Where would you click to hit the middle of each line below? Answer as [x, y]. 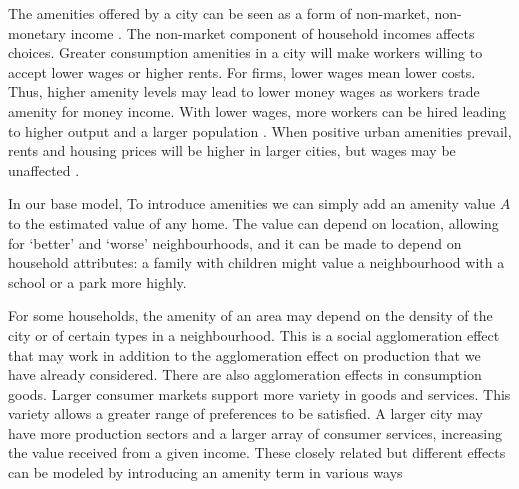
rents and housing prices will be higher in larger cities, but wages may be [232, 150]
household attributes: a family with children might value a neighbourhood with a [256, 262]
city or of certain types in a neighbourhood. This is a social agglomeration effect [254, 334]
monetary [37, 32]
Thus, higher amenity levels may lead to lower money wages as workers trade [244, 91]
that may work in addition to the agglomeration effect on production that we [244, 354]
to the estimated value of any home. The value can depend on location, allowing [253, 222]
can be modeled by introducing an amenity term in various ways [205, 472]
